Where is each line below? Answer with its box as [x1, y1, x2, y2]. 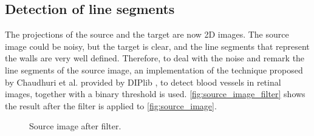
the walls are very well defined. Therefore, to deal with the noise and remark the [5, 52, 305, 64]
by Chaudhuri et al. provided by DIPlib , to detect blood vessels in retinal [5, 75, 281, 88]
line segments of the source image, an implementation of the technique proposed [5, 63, 303, 76]
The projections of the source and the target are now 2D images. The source [5, 28, 289, 41]
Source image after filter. [29, 120, 121, 132]
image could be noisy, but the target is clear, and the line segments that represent [5, 39, 310, 52]
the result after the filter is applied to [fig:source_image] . [5, 99, 217, 112]
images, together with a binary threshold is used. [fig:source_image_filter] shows [5, 87, 305, 100]
